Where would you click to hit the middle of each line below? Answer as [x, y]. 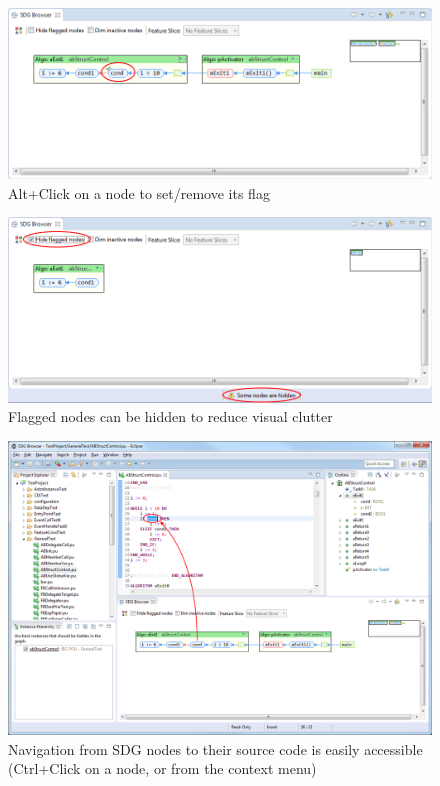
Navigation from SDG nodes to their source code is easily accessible [215, 748]
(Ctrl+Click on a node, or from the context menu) [162, 768]
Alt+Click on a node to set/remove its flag [139, 192]
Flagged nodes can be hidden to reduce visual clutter [170, 416]
